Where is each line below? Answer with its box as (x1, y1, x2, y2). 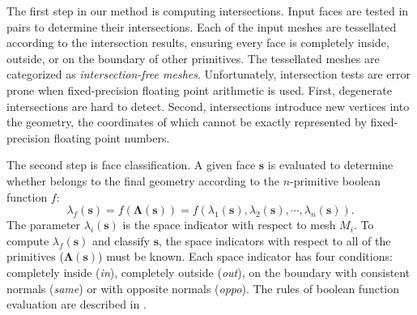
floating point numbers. (53, 129, 170, 146)
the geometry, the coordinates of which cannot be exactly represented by (6, 113, 367, 130)
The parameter (6, 216, 81, 233)
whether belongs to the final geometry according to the (6, 172, 279, 189)
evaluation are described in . (6, 296, 147, 313)
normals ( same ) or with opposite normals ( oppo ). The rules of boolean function (6, 279, 400, 296)
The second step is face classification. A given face (6, 156, 256, 173)
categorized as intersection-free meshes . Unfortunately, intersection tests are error (6, 66, 411, 83)
